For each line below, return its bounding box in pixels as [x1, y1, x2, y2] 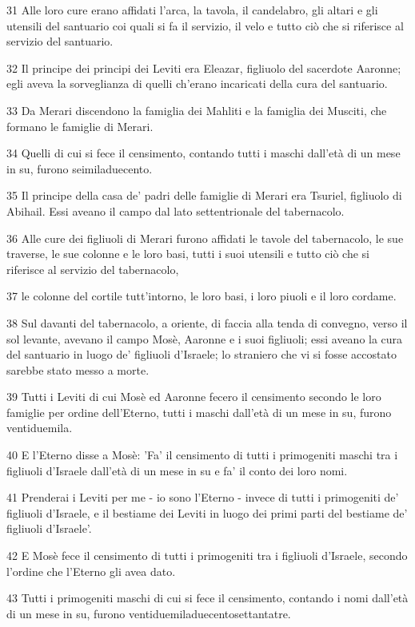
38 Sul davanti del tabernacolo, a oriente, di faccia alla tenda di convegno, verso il [6, 314, 408, 331]
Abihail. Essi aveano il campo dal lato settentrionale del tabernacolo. [6, 202, 345, 219]
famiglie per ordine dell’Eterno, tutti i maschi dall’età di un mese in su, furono [6, 403, 392, 420]
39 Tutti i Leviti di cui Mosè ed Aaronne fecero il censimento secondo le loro [6, 388, 381, 405]
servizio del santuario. [6, 33, 114, 50]
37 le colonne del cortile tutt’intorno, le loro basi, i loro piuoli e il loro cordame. [6, 288, 397, 304]
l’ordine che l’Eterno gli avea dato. [6, 562, 176, 579]
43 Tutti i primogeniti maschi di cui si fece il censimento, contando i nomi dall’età [6, 589, 409, 606]
